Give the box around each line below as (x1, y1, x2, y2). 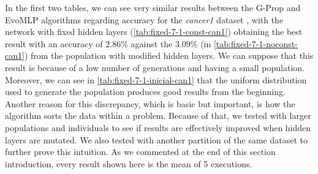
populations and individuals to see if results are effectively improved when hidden (5, 121, 311, 134)
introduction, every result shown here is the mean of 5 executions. (5, 157, 252, 170)
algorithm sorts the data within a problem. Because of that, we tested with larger (5, 109, 311, 122)
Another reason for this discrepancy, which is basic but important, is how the (5, 97, 295, 110)
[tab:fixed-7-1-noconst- (213, 37, 298, 50)
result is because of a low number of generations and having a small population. (5, 61, 305, 74)
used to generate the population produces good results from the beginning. (5, 85, 286, 98)
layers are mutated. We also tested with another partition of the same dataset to (5, 133, 308, 146)
